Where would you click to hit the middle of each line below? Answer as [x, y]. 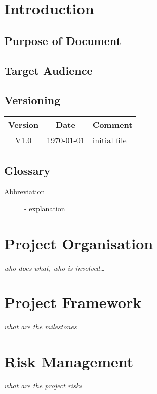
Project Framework [73, 302]
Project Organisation [79, 243]
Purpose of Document [63, 40]
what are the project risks [43, 386]
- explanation [45, 208]
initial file [109, 140]
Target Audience [48, 70]
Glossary [27, 170]
